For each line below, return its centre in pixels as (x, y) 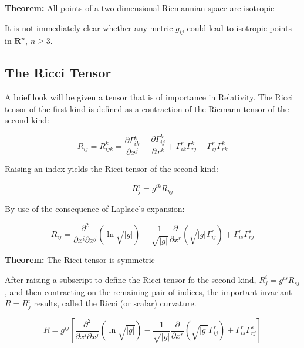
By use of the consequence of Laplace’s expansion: (95, 208)
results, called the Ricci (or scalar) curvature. (115, 303)
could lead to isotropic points (239, 27)
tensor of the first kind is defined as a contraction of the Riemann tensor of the (147, 108)
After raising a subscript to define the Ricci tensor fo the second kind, (131, 280)
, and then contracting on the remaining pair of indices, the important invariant (148, 291)
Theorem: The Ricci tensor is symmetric (80, 260)
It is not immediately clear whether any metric (89, 27)
